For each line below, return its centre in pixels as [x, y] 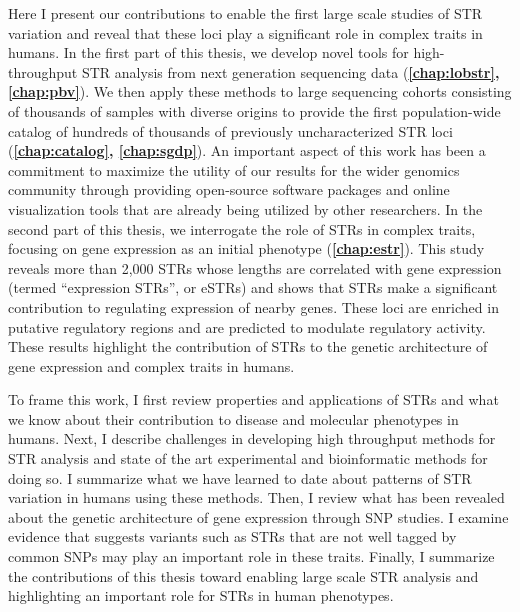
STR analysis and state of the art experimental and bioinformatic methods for [248, 458]
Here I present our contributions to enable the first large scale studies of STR [245, 13]
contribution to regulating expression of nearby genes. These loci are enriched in [253, 306]
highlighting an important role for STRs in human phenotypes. [201, 595]
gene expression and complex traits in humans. [151, 365]
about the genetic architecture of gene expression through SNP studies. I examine [258, 516]
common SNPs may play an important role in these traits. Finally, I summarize [251, 556]
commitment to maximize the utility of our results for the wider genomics [234, 169]
